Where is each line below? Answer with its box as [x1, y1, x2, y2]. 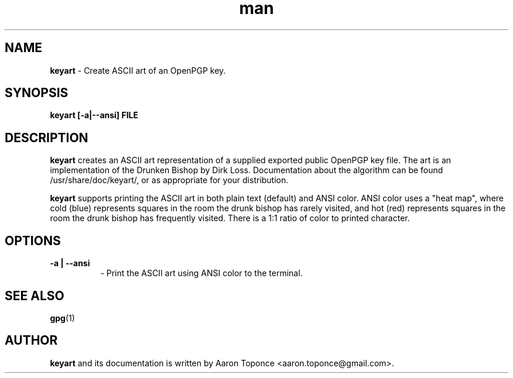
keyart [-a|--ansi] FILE [50, 110, 139, 121]
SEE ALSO [5, 288, 64, 303]
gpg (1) [50, 312, 75, 323]
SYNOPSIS [5, 85, 69, 101]
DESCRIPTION [5, 130, 88, 145]
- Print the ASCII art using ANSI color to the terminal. [100, 268, 303, 279]
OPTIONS [5, 233, 61, 248]
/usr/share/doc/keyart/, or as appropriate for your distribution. [50, 175, 289, 185]
